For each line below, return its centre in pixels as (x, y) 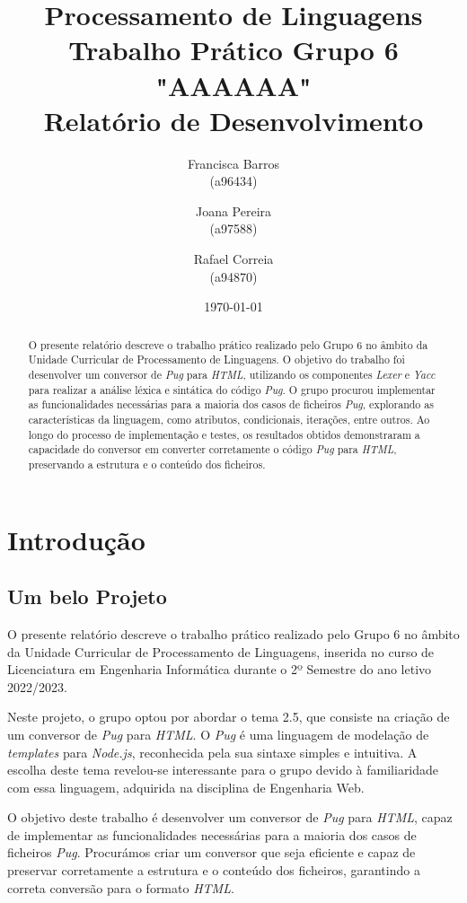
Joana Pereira (233, 210)
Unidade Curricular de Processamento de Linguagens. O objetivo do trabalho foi (216, 359)
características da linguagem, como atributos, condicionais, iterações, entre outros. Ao (229, 419)
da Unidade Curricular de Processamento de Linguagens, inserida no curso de (221, 651)
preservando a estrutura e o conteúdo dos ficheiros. (147, 464)
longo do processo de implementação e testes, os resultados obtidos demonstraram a (224, 434)
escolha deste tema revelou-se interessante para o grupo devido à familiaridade (223, 770)
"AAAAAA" (233, 85)
